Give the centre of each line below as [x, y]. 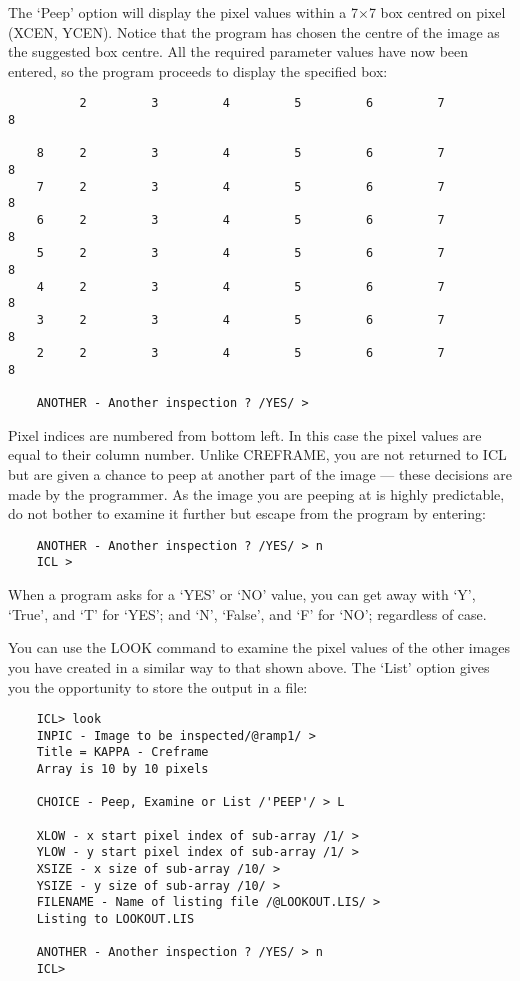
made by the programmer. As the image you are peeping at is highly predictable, [256, 493]
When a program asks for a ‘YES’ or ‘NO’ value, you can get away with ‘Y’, [242, 594]
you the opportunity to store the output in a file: [158, 686]
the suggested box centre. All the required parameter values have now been [238, 51]
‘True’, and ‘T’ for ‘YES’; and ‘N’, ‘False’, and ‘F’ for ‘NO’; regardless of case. [247, 613]
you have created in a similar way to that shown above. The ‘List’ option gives [249, 666]
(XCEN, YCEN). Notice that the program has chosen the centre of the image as [254, 31]
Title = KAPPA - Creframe [122, 752]
